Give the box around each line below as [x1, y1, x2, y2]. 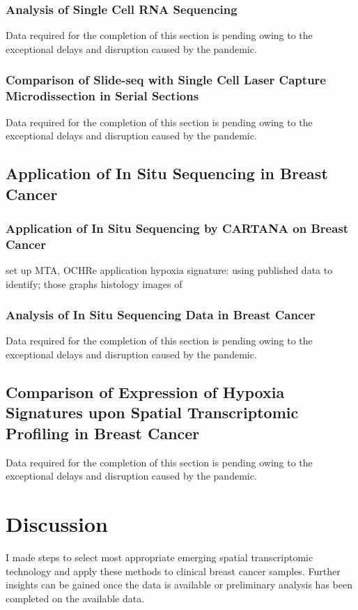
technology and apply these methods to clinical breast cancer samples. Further [6, 563, 341, 578]
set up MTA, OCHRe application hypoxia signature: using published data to [6, 263, 333, 277]
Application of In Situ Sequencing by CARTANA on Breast [6, 219, 349, 236]
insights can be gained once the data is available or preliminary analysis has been [6, 577, 352, 592]
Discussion [6, 510, 108, 537]
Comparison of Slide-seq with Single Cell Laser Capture [6, 71, 326, 89]
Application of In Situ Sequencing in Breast [6, 162, 328, 184]
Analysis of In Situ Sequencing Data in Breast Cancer [6, 306, 316, 323]
